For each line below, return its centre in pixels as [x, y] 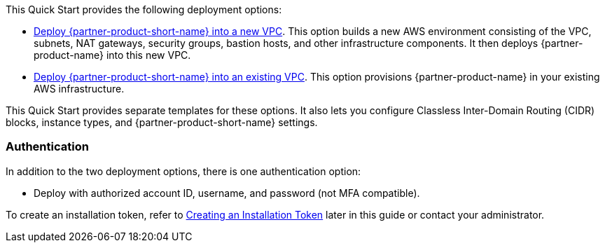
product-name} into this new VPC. [112, 55]
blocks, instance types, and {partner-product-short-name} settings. [162, 122]
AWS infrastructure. [79, 89]
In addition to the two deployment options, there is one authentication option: [183, 171]
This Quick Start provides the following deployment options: [144, 9]
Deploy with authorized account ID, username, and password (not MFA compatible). [227, 193]
